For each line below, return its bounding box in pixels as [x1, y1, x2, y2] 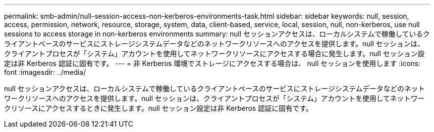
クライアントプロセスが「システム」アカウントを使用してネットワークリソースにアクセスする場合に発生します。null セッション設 [4, 49, 425, 58]
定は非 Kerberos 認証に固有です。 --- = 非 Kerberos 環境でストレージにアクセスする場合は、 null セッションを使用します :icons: [4, 59, 421, 67]
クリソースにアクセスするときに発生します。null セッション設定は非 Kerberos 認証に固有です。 [4, 104, 313, 112]
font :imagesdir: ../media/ [4, 68, 86, 76]
